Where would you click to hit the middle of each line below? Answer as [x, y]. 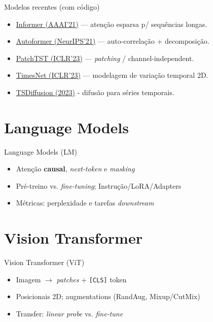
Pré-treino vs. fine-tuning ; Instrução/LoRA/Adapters [99, 185]
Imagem [28, 279]
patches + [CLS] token [92, 279]
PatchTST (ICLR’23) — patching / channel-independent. [105, 58]
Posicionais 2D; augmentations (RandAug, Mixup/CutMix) [108, 296]
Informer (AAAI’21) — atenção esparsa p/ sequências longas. [112, 24]
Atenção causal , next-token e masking [75, 169]
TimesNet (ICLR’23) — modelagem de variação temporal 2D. [112, 75]
